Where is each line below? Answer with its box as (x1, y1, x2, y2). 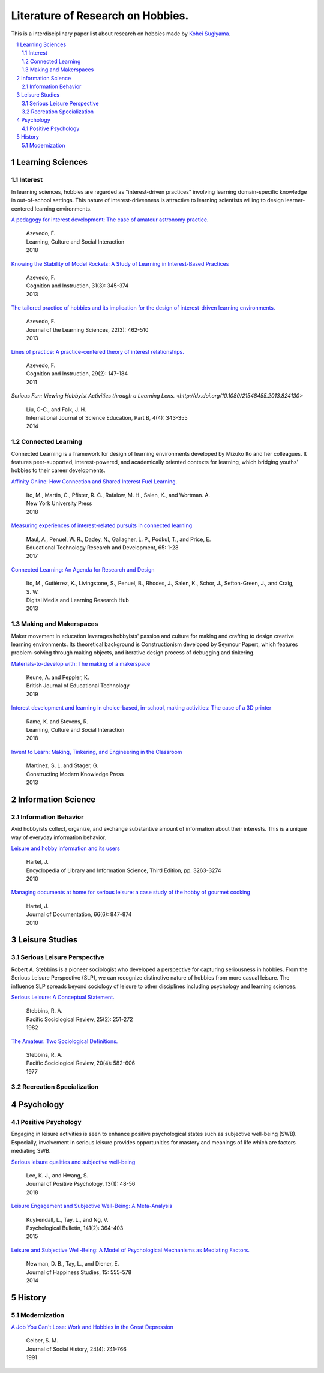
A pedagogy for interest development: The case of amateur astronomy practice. (11, 216, 209, 223)
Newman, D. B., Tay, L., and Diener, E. (26, 1260, 119, 1267)
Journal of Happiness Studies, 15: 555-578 (26, 1269, 132, 1276)
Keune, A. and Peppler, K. (26, 674, 89, 681)
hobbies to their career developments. (11, 467, 106, 474)
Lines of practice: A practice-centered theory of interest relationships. (11, 348, 184, 355)
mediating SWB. (11, 1147, 51, 1155)
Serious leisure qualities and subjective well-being (11, 1158, 136, 1165)
